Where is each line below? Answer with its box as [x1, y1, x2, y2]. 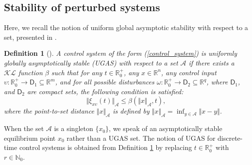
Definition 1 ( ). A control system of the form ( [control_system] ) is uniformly [4, 48, 237, 58]
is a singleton [54, 123, 93, 133]
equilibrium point [4, 132, 56, 143]
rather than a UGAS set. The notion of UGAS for [67, 132, 216, 143]
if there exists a [188, 57, 235, 67]
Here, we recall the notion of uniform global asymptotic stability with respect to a [4, 22, 248, 33]
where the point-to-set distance [4, 106, 94, 116]
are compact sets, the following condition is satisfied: [27, 86, 184, 96]
